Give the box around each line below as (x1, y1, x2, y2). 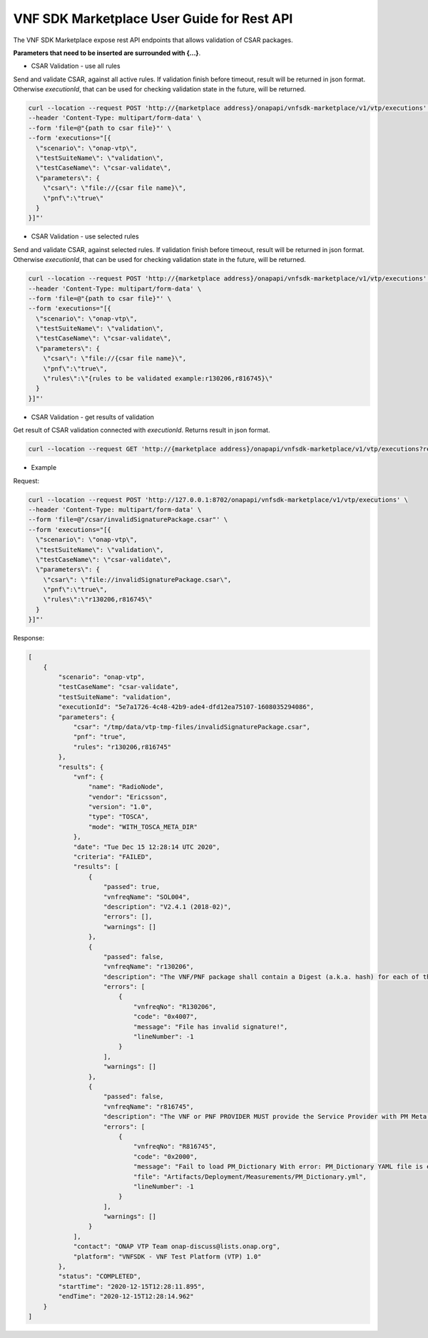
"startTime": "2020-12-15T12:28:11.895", (58, 1282, 205, 1290)
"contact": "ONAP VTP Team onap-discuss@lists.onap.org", (73, 1242, 281, 1251)
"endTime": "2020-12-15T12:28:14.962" (58, 1292, 194, 1301)
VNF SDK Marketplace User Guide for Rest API (13, 11, 293, 26)
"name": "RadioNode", (88, 783, 164, 791)
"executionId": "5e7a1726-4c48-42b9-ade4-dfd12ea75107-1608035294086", (58, 703, 315, 711)
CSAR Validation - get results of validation (31, 413, 155, 421)
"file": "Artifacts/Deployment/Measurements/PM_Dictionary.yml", (133, 1172, 367, 1181)
